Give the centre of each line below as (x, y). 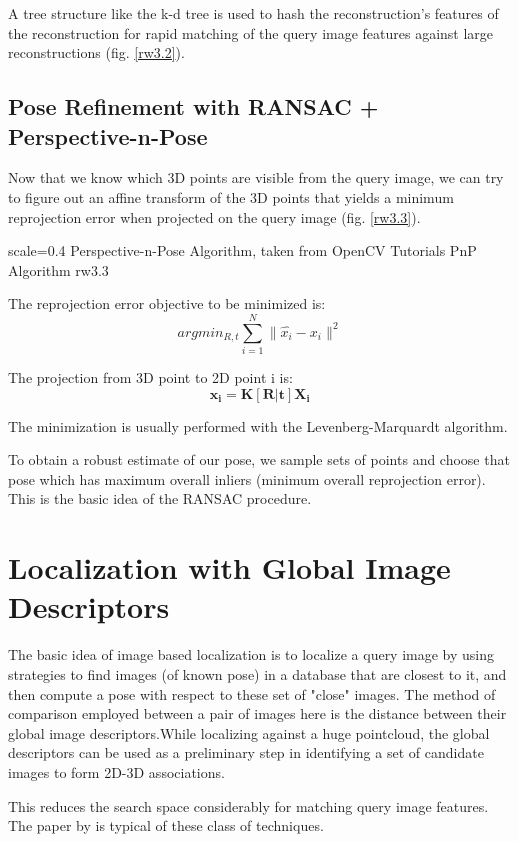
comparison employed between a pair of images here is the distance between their (257, 713)
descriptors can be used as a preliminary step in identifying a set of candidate (246, 752)
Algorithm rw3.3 (58, 269)
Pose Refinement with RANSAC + (193, 106)
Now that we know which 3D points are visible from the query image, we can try (256, 177)
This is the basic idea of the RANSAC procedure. (160, 498)
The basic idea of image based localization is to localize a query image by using (251, 654)
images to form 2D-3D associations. (116, 771)
